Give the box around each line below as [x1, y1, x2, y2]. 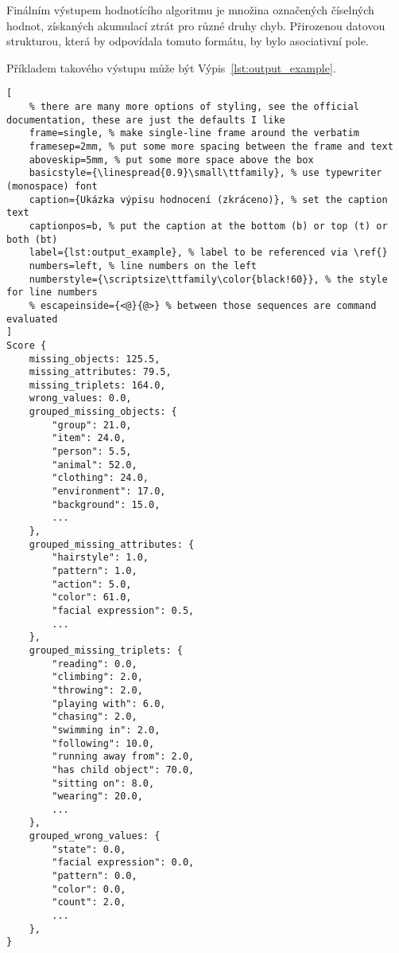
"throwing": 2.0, [52, 684, 143, 696]
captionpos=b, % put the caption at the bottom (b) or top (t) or [29, 220, 388, 232]
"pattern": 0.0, [52, 870, 138, 882]
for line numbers [6, 287, 98, 299]
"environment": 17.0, [52, 486, 166, 498]
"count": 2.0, [52, 896, 126, 908]
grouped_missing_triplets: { [29, 644, 183, 656]
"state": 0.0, [52, 843, 126, 855]
